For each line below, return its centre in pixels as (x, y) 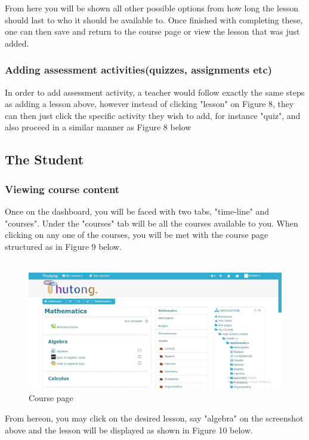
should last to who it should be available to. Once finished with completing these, (154, 19)
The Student (44, 159)
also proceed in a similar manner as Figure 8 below (98, 127)
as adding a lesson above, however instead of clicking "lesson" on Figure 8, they (149, 104)
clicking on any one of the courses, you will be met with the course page (137, 235)
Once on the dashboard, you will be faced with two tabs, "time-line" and (137, 211)
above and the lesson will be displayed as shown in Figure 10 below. (129, 430)
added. (17, 43)
